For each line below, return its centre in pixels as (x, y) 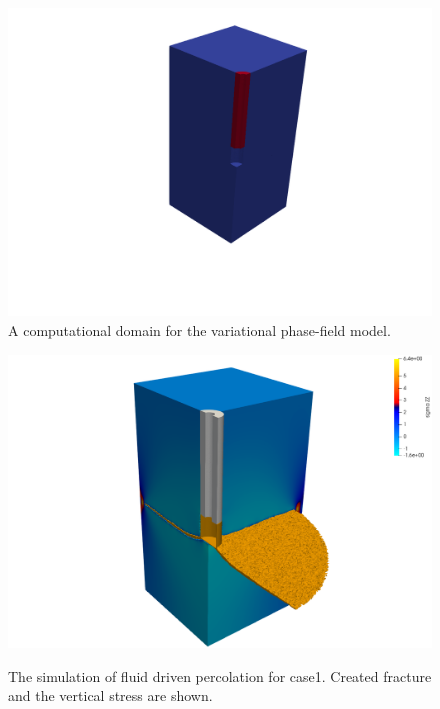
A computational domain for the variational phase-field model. (199, 330)
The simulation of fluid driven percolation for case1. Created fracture (220, 675)
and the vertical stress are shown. (110, 695)
